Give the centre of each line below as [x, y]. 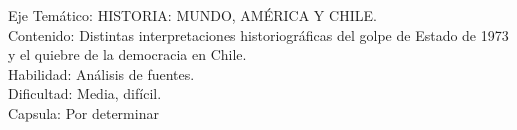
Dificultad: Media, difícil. [85, 93]
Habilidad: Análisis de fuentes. [101, 73]
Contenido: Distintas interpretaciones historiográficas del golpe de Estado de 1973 [258, 34]
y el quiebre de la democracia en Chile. [127, 54]
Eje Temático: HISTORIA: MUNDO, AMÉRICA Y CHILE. [192, 15]
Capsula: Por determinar [83, 112]
